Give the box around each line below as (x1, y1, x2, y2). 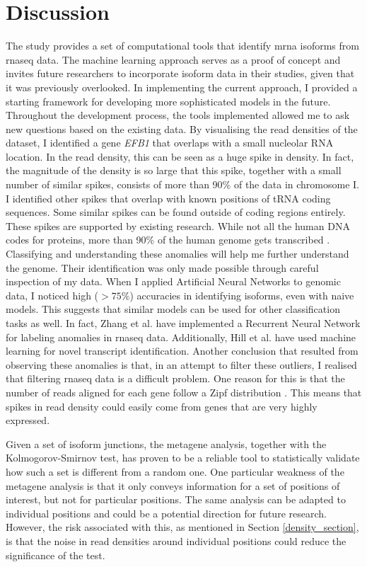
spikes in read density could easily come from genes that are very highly (6, 399, 318, 413)
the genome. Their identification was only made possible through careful (6, 260, 319, 275)
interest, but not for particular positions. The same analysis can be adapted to (6, 492, 346, 507)
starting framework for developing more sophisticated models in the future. (6, 93, 331, 108)
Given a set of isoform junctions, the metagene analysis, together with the (6, 436, 327, 451)
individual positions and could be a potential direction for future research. (6, 505, 327, 520)
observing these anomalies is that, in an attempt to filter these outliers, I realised (6, 357, 357, 372)
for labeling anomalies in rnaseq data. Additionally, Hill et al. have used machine (6, 329, 356, 344)
